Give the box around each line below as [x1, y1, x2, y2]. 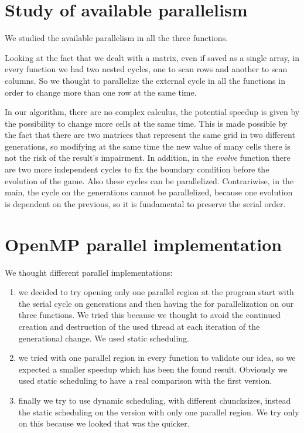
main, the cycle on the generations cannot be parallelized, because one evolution [5, 186, 293, 198]
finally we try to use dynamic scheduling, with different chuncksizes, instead [18, 394, 291, 406]
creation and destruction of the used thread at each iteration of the [18, 320, 260, 332]
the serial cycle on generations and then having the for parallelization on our [18, 297, 294, 309]
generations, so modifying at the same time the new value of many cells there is [5, 140, 291, 152]
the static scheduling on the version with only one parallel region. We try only [18, 405, 299, 418]
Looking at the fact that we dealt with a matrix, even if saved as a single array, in [5, 51, 299, 63]
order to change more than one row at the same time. [5, 86, 197, 98]
